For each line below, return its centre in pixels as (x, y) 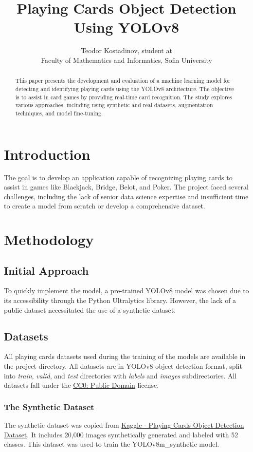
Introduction (47, 154)
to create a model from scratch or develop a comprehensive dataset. (105, 206)
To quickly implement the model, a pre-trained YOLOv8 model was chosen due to (126, 291)
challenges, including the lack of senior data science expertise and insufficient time (126, 196)
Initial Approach (46, 270)
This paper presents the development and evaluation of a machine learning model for (123, 81)
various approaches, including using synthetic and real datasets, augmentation (114, 105)
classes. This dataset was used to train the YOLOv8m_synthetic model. (112, 444)
